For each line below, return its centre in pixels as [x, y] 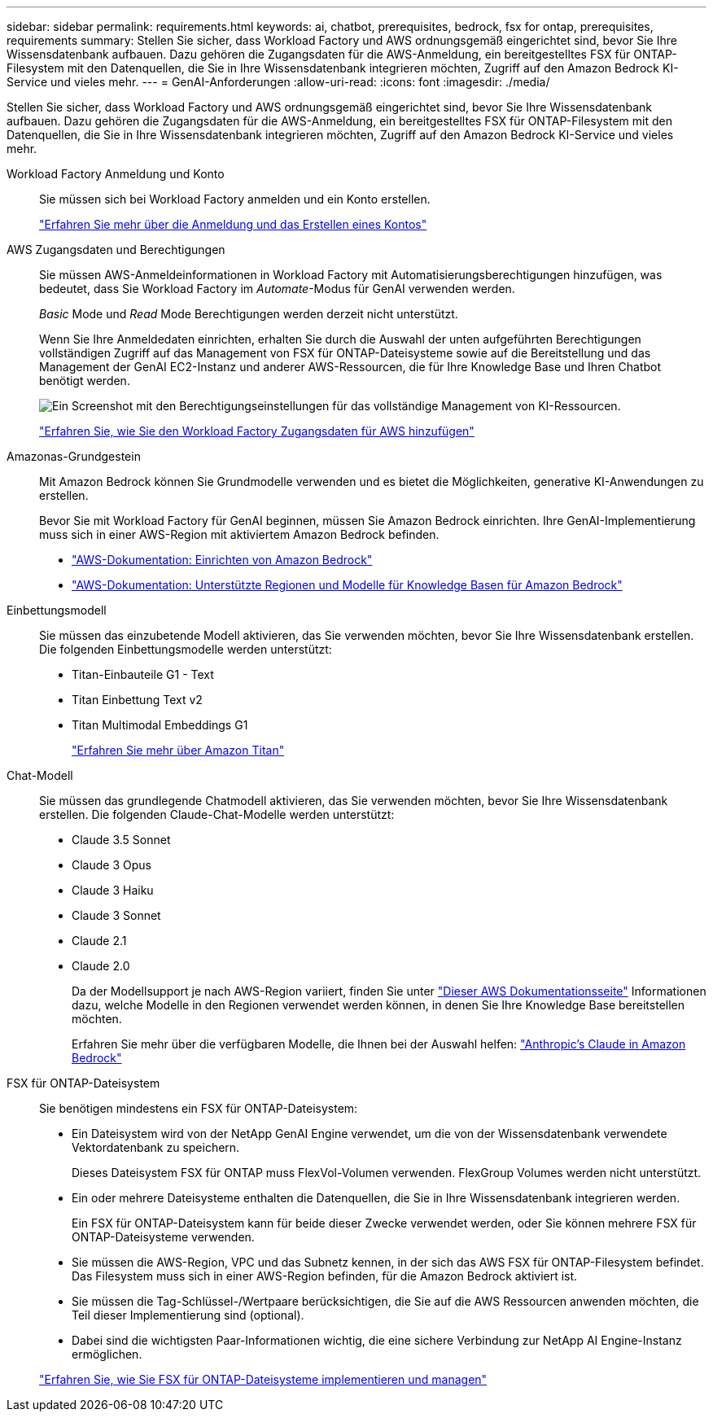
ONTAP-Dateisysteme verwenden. [163, 1237]
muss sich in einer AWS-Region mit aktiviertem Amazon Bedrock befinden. [239, 534]
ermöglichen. [107, 1354]
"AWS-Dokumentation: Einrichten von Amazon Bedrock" [222, 560]
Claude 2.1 [99, 941]
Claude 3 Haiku [113, 890]
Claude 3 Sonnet [116, 915]
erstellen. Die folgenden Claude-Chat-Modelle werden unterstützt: [217, 814]
